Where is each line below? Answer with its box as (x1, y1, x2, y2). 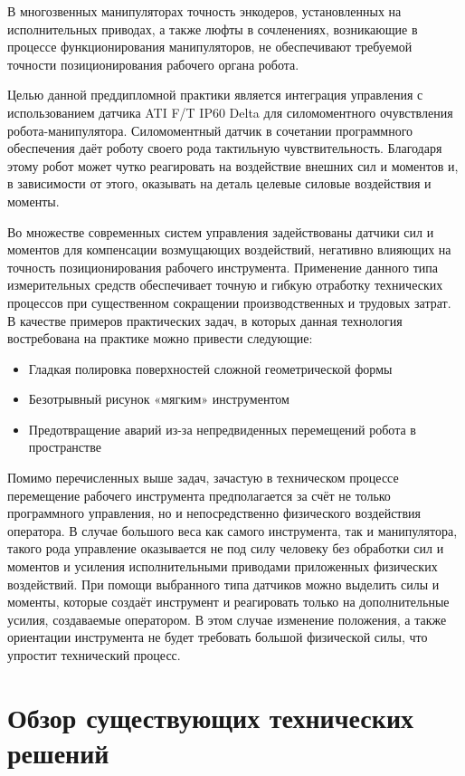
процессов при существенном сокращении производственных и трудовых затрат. (7, 292, 451, 311)
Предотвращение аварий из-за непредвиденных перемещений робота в (28, 419, 416, 438)
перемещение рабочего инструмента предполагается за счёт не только (7, 485, 391, 504)
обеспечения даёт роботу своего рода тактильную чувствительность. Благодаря (7, 139, 442, 158)
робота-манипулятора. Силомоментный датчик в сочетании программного (7, 120, 413, 139)
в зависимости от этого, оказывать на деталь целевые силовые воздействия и (7, 174, 432, 193)
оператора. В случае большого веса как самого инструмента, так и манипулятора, (7, 521, 458, 540)
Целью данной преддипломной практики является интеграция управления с (7, 85, 423, 104)
